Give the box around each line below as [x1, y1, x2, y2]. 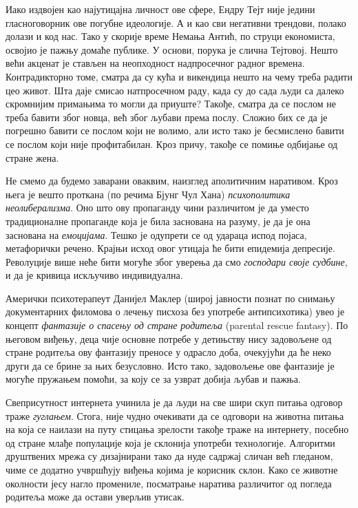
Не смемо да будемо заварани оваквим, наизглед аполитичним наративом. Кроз [6, 173, 338, 188]
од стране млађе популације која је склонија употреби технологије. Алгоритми [6, 435, 335, 449]
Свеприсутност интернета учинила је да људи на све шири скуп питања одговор [6, 395, 343, 410]
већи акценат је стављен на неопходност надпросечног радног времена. [6, 56, 305, 70]
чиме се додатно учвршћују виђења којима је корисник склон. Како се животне [6, 463, 338, 476]
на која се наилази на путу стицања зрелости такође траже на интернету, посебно [6, 422, 349, 436]
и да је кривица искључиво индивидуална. [6, 268, 183, 282]
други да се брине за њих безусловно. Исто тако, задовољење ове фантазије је [6, 358, 335, 372]
